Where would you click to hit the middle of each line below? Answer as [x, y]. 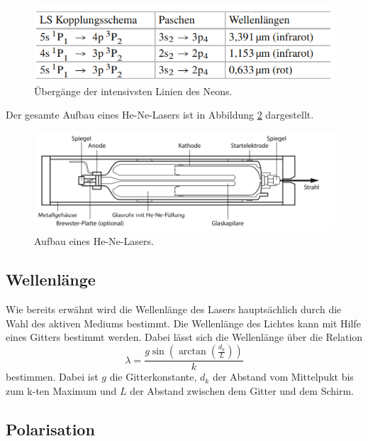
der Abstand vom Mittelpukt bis [283, 377]
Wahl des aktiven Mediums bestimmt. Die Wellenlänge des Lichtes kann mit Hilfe [183, 323]
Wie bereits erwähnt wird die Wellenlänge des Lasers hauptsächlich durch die [174, 309]
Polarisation [50, 429]
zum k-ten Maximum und [61, 390]
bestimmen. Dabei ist [52, 377]
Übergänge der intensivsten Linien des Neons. [133, 91]
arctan [192, 352]
